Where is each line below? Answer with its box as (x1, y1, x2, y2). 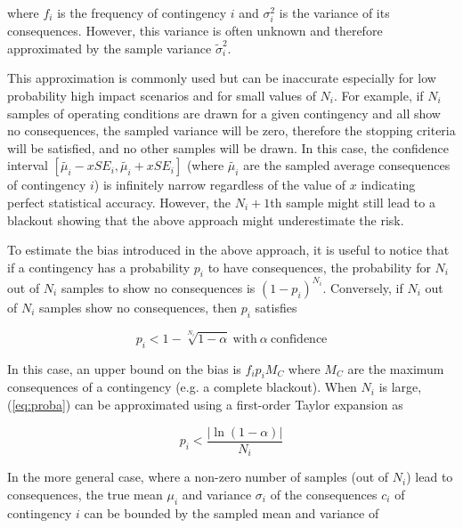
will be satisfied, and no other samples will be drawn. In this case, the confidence (7, 138, 449, 157)
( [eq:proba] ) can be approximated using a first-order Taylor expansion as (7, 395, 403, 414)
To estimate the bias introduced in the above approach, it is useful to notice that (7, 240, 450, 259)
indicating (361, 175, 416, 194)
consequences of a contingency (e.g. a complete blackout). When (7, 378, 357, 396)
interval (7, 156, 48, 175)
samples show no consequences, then (39, 297, 238, 316)
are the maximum (347, 359, 444, 378)
